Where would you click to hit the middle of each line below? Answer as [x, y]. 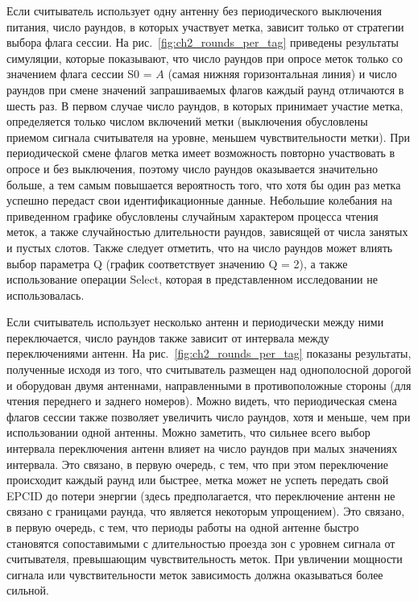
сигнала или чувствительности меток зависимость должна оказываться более [195, 574]
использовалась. [46, 294]
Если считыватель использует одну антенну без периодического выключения [194, 10]
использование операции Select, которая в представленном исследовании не [192, 279]
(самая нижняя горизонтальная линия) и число [282, 74]
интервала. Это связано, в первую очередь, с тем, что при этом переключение [197, 464]
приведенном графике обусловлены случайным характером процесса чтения [192, 216]
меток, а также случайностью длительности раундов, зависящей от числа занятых [207, 232]
